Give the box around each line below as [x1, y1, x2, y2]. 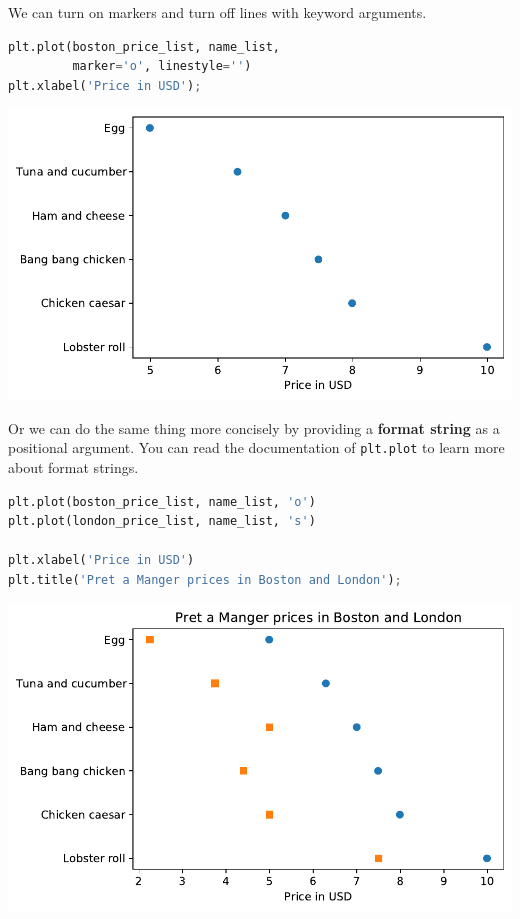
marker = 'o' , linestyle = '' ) [72, 59, 252, 74]
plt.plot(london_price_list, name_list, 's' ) [8, 514, 316, 529]
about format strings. [8, 457, 139, 478]
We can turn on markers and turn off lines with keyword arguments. [8, 2, 427, 22]
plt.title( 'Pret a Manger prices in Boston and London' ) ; [8, 572, 402, 587]
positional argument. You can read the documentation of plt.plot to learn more [8, 437, 505, 458]
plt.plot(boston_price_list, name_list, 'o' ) [8, 494, 316, 509]
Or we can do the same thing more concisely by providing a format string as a [8, 417, 500, 438]
